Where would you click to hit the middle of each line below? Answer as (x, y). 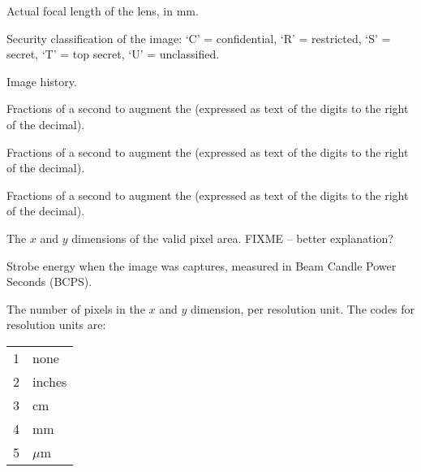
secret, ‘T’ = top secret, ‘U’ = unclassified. (113, 54)
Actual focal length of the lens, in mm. (103, 11)
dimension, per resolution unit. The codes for (303, 308)
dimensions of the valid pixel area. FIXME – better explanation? (232, 238)
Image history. (42, 81)
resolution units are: (56, 325)
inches (50, 381)
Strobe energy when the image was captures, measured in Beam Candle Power (202, 265)
